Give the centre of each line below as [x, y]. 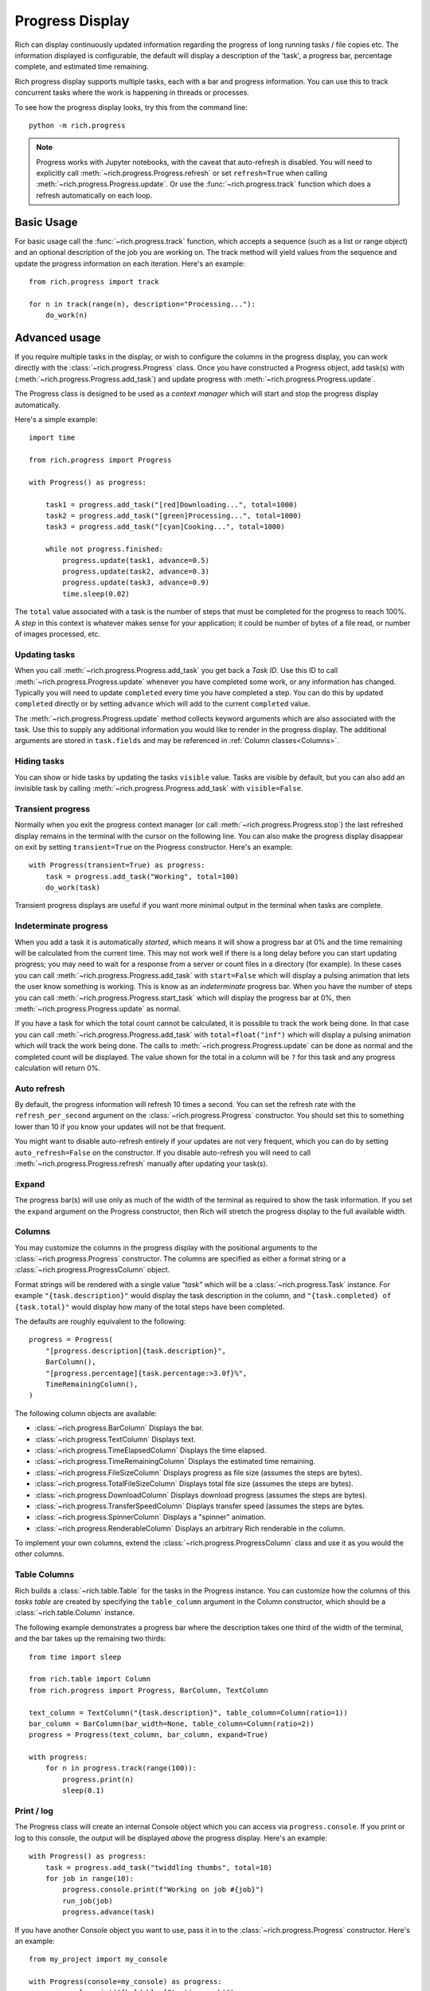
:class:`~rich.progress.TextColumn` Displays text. [115, 1439]
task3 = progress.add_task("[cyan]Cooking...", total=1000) [165, 527]
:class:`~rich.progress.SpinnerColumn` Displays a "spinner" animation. [150, 1517]
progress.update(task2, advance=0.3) [136, 572]
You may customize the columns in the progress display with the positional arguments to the [166, 1247]
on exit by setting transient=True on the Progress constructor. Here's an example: [154, 847]
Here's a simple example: [56, 419]
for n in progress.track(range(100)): [121, 1768]
